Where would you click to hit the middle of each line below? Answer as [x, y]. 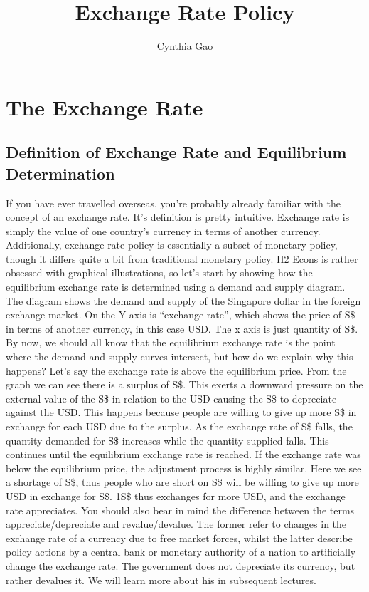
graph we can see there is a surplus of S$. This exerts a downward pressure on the [184, 384]
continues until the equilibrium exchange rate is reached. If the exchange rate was [183, 454]
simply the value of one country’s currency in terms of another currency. [163, 230]
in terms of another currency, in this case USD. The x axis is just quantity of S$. [182, 328]
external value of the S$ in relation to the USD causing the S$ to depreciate [171, 398]
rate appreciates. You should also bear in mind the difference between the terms [180, 510]
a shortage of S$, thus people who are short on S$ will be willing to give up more [182, 482]
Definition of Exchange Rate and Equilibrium [176, 152]
